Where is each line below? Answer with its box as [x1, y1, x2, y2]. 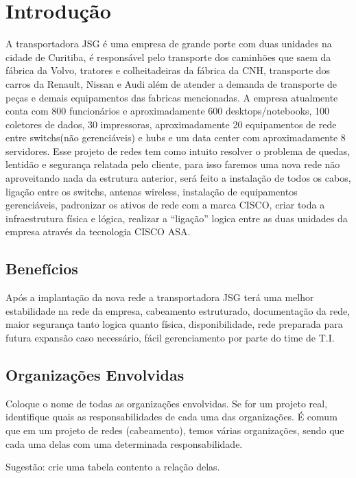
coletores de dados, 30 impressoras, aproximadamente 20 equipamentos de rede [5, 117, 337, 131]
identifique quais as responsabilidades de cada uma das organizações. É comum [5, 409, 337, 424]
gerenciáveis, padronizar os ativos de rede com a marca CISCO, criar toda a [5, 198, 325, 212]
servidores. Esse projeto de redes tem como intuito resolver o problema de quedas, [5, 143, 351, 158]
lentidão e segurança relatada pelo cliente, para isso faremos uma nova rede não [5, 157, 340, 171]
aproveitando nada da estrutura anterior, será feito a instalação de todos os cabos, [5, 171, 351, 185]
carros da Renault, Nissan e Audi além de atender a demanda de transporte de [5, 76, 337, 91]
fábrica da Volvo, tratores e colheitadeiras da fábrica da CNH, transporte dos [5, 63, 331, 77]
